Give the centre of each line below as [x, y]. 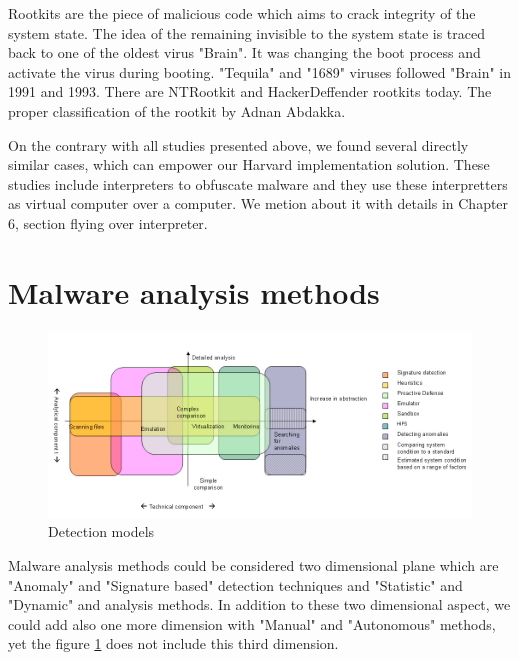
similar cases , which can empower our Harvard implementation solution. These [249, 164]
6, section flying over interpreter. [108, 222]
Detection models [101, 531]
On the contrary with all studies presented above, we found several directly [238, 144]
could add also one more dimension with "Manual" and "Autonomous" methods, [252, 623]
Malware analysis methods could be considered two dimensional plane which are [253, 565]
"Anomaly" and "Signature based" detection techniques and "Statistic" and [235, 584]
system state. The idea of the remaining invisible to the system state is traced [247, 32]
